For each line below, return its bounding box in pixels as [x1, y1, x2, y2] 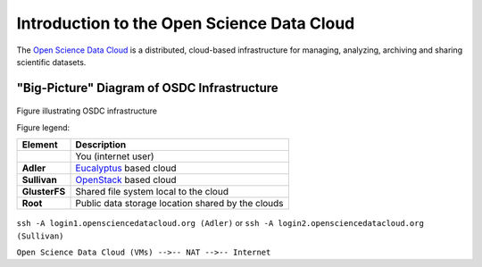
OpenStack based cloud [75, 174, 178, 187]
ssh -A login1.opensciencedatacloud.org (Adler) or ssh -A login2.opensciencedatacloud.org [16, 218, 424, 229]
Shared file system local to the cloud [75, 186, 229, 198]
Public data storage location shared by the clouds [75, 197, 285, 210]
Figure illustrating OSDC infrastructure [16, 105, 158, 116]
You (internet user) [75, 150, 154, 163]
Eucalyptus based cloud [75, 162, 177, 174]
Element [21, 138, 58, 151]
